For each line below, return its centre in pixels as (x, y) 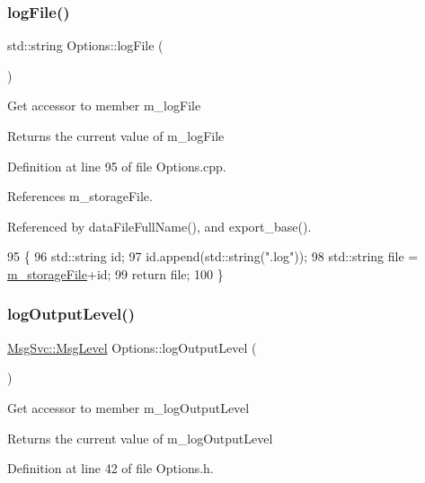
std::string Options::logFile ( (85, 45)
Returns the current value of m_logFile (116, 136)
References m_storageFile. (80, 196)
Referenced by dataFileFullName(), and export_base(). (159, 226)
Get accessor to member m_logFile (104, 105)
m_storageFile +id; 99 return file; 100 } (115, 273)
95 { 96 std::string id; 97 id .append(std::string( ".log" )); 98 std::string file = (213, 256)
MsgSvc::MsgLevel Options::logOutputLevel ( (132, 347)
